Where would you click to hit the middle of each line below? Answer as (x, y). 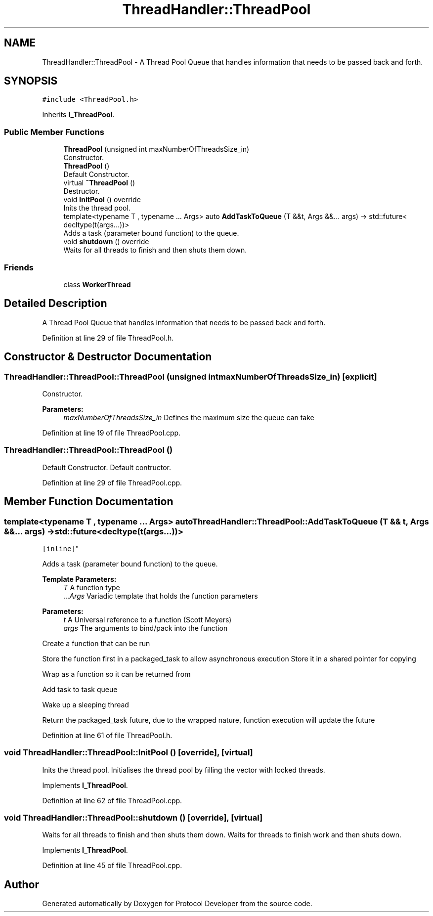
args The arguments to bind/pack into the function (146, 628)
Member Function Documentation (89, 502)
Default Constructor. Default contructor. (107, 467)
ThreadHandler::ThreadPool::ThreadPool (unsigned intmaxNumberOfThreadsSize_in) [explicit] (191, 376)
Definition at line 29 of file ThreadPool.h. (108, 338)
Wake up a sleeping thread (86, 704)
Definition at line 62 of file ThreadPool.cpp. (112, 800)
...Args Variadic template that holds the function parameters (161, 596)
